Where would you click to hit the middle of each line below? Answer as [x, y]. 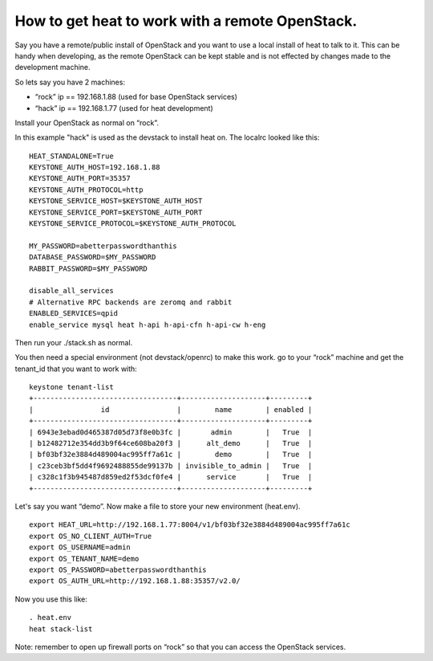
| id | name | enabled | [171, 409]
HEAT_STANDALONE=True [71, 156]
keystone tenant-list [71, 387]
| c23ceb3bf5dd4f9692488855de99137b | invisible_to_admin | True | [171, 465]
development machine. [53, 67]
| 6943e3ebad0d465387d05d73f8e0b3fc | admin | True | [171, 432]
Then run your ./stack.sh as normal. [74, 342]
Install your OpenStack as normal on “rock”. [87, 122]
